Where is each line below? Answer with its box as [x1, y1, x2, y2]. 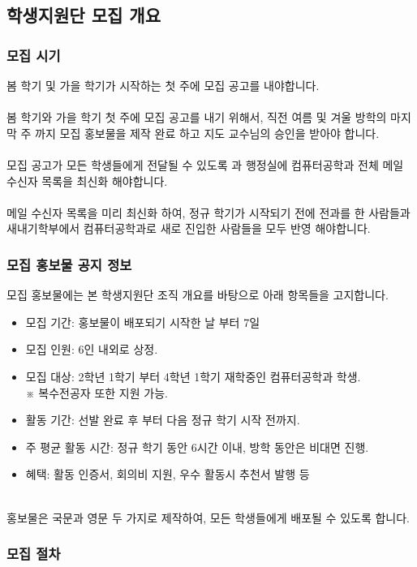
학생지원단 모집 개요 [6, 2, 161, 28]
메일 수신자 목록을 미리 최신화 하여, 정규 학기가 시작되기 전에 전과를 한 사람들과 [6, 204, 411, 221]
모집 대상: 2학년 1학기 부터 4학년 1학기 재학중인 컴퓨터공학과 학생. [25, 367, 361, 384]
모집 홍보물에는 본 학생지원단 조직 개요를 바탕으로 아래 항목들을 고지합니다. [6, 286, 389, 303]
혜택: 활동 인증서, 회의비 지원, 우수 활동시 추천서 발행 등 [25, 466, 310, 483]
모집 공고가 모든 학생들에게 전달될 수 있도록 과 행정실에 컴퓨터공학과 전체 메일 [6, 156, 404, 173]
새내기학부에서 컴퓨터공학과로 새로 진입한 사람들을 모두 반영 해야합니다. [6, 220, 371, 237]
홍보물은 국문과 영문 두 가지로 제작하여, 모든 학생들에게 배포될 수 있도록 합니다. [6, 509, 410, 526]
